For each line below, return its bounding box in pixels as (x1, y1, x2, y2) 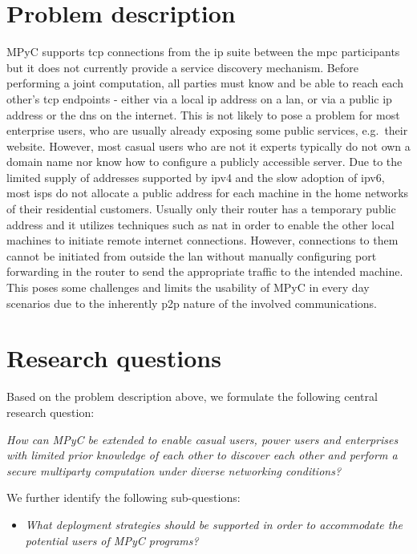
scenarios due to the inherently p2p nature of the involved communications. (6, 294, 377, 311)
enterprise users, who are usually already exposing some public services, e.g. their (6, 122, 408, 139)
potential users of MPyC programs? (25, 532, 199, 548)
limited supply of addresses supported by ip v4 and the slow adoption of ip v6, (6, 168, 385, 185)
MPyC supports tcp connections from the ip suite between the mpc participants (6, 43, 400, 60)
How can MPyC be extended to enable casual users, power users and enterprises (6, 431, 399, 447)
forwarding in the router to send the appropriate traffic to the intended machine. (6, 263, 403, 280)
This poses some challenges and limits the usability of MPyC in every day (6, 279, 370, 296)
